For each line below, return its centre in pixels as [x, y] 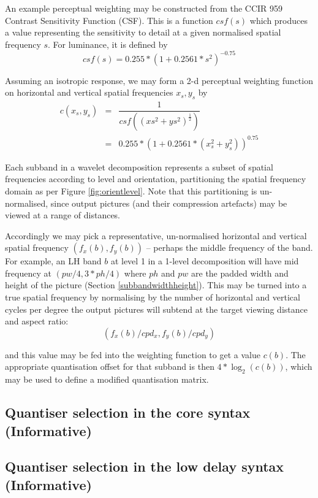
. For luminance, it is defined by [108, 44]
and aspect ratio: [37, 321]
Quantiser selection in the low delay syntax [145, 466]
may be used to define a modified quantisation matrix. [107, 379]
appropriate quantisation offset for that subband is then [110, 366]
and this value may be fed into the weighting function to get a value [133, 354]
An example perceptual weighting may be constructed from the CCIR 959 [144, 8]
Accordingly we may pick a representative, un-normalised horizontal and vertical [156, 235]
